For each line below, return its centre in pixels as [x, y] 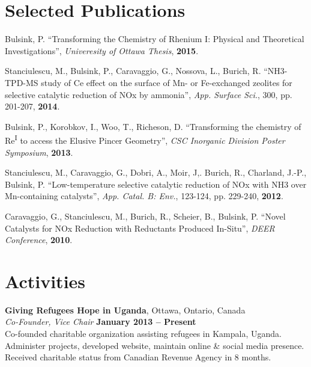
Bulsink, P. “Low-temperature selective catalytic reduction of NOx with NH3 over [156, 184]
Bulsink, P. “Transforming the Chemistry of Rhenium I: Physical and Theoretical [155, 39]
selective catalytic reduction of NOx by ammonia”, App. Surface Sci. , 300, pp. [149, 94]
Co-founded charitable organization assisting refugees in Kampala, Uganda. [143, 333]
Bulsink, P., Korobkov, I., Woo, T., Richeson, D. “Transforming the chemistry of [153, 126]
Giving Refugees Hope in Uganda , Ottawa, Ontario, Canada [125, 310]
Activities [45, 281]
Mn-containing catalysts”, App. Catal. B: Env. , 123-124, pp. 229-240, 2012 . [144, 196]
